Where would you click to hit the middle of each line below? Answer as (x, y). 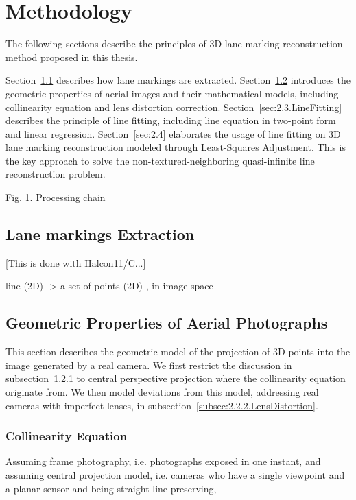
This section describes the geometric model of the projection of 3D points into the (178, 352)
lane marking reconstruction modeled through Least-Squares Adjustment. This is (176, 147)
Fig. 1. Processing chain (56, 197)
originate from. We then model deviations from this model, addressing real (162, 392)
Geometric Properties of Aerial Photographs (167, 323)
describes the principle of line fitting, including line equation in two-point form (171, 120)
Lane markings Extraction (100, 234)
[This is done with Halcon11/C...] (76, 262)
